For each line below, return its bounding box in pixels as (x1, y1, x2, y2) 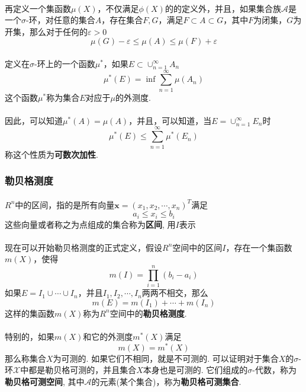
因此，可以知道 (5, 114, 63, 126)
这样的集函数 (5, 307, 54, 319)
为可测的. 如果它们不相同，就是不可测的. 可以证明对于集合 (53, 352, 279, 364)
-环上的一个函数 (34, 57, 95, 69)
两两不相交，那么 (141, 286, 208, 299)
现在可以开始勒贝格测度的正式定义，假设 (5, 241, 162, 253)
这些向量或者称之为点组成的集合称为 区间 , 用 (5, 218, 176, 230)
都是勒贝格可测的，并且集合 (28, 364, 137, 376)
